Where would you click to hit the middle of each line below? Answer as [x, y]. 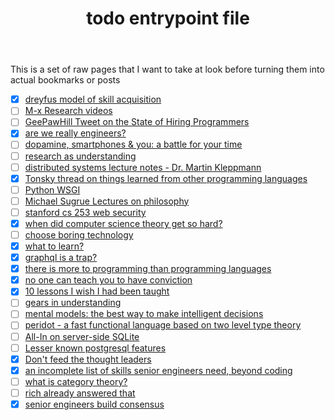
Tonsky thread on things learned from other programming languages [166, 178]
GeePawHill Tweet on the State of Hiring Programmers [137, 122]
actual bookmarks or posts [65, 80]
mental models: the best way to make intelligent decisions [144, 314]
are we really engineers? [75, 133]
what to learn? [54, 246]
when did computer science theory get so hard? [123, 223]
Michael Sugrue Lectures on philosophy [107, 201]
